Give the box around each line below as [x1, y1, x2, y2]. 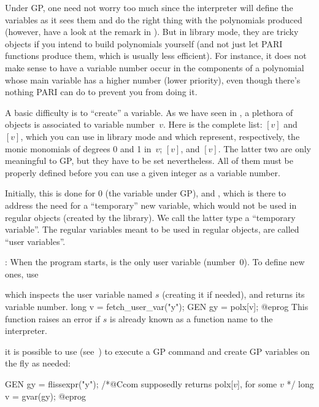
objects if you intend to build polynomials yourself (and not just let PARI [5, 37, 283, 50]
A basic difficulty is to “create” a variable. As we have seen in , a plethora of [5, 106, 293, 118]
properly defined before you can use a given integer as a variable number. [5, 166, 280, 179]
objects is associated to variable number [5, 118, 155, 131]
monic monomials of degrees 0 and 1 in [5, 142, 152, 155]
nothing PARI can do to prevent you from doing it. [5, 85, 198, 98]
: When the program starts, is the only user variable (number [5, 255, 236, 268]
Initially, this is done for [5, 187, 96, 200]
